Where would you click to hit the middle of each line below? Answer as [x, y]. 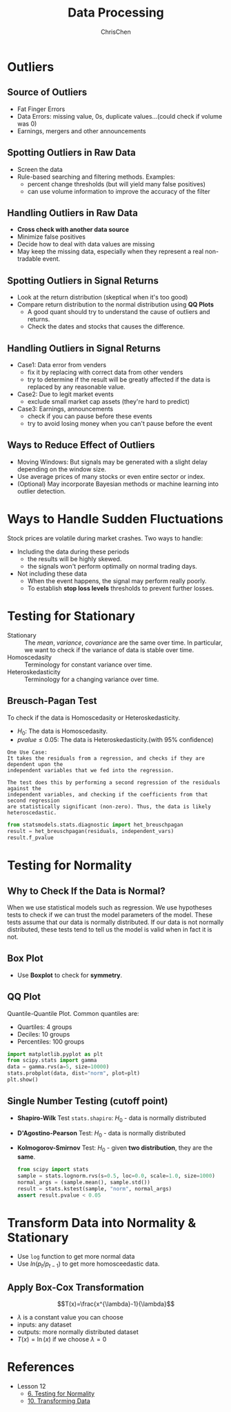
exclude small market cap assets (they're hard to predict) [109, 401]
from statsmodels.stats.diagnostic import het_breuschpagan [96, 825]
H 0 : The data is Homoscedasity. [62, 732]
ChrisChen [116, 32]
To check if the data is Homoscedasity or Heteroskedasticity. [94, 717]
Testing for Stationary [71, 616]
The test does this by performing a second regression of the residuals [114, 783]
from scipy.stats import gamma [52, 1061]
